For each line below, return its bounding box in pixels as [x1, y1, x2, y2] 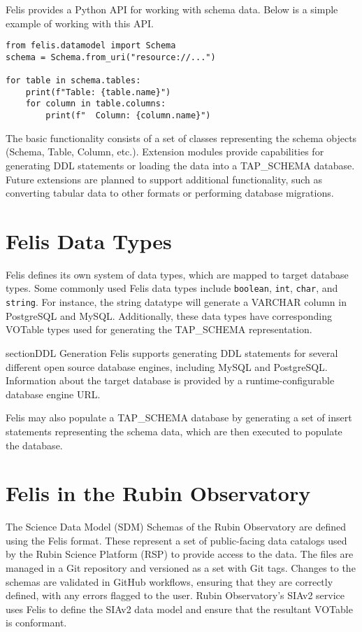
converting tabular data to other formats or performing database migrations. [6, 185, 334, 200]
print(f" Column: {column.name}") [45, 111, 211, 121]
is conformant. [6, 615, 67, 630]
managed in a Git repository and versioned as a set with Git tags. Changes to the [6, 561, 356, 575]
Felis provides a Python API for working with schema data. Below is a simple [6, 2, 338, 16]
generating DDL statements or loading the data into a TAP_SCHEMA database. [6, 157, 355, 172]
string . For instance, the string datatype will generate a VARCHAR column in [6, 295, 347, 309]
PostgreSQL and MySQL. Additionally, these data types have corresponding [6, 308, 332, 323]
